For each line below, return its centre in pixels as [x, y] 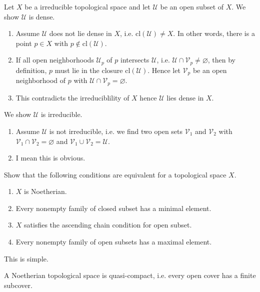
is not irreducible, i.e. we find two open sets [116, 131]
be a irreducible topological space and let [87, 6]
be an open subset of [192, 6]
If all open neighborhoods [55, 60]
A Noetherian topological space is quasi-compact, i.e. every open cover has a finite [130, 275]
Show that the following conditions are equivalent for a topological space [115, 174]
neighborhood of [41, 80]
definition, [31, 70]
